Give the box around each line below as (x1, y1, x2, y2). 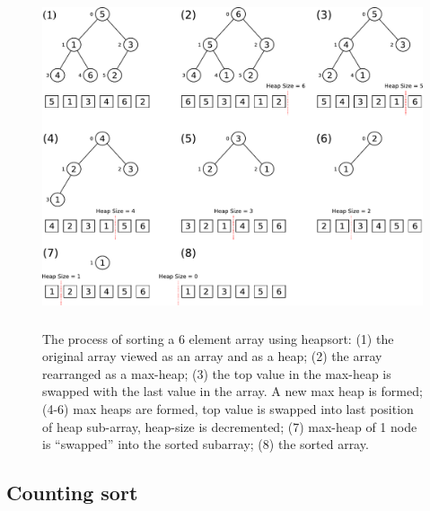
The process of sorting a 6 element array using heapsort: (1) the (42, 329, 394, 348)
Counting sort (6, 479, 138, 507)
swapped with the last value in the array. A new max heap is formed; (42, 382, 423, 401)
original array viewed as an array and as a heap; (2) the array (42, 347, 382, 366)
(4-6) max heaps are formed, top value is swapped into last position (42, 399, 414, 418)
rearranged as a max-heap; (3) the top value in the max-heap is (42, 364, 391, 383)
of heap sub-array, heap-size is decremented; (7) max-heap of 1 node (42, 417, 417, 436)
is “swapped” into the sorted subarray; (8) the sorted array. (42, 435, 369, 454)
